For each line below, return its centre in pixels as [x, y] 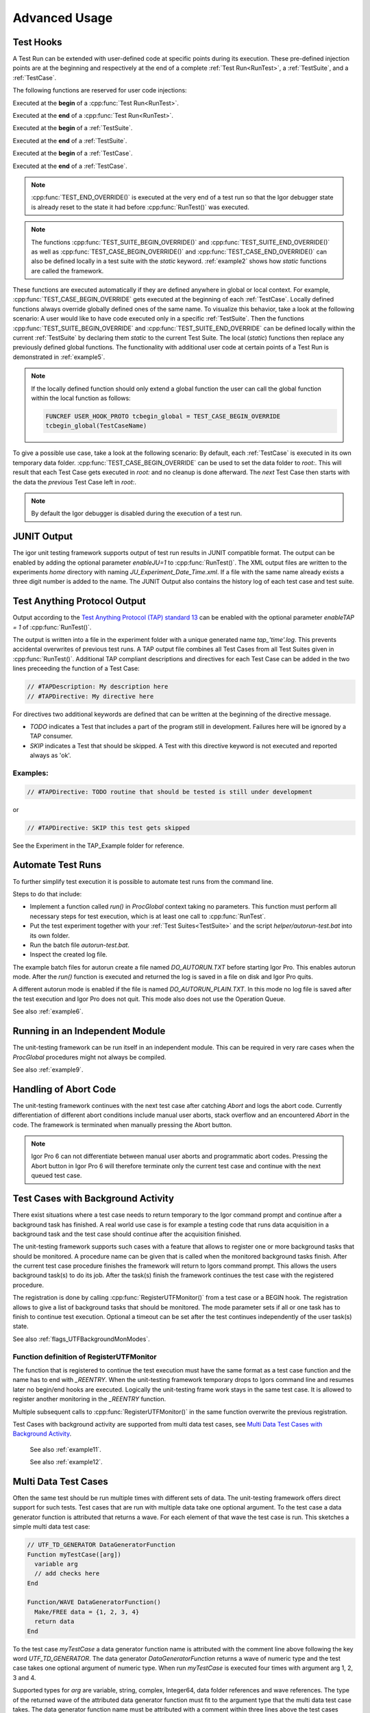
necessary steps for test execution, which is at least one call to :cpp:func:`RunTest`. [148, 916]
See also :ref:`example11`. [66, 1449]
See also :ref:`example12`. [66, 1462]
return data [54, 1622]
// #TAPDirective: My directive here [90, 696]
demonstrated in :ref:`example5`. [59, 357]
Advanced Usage [63, 18]
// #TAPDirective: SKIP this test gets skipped [108, 828]
